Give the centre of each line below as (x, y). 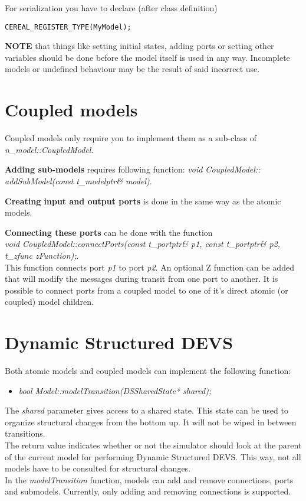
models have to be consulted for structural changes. (98, 468)
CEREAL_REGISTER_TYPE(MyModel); (68, 27)
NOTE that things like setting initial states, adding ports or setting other (139, 46)
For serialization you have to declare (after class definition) (111, 8)
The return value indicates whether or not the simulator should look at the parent (153, 445)
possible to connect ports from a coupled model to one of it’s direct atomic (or (147, 290)
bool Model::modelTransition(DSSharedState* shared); (115, 390)
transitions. (25, 433)
